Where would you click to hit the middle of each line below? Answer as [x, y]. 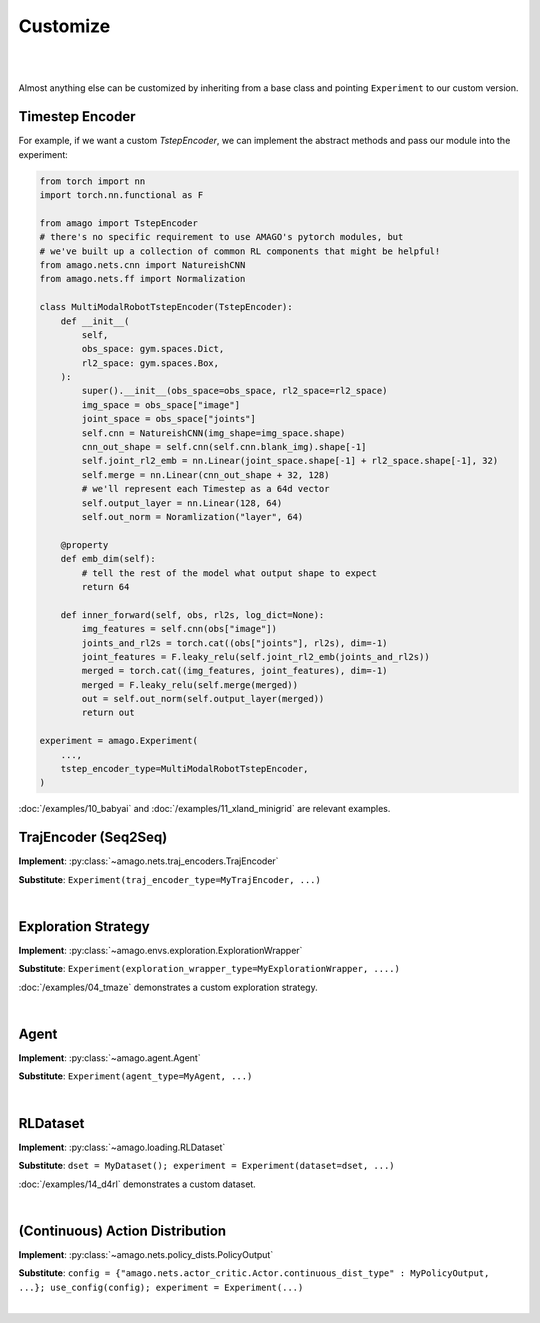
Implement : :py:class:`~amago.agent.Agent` [109, 1058]
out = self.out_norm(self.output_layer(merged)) [203, 699]
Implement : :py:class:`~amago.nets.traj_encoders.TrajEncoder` [148, 861]
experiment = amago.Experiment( [119, 741]
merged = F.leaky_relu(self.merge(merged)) [190, 684]
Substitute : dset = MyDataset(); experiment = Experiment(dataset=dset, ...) [206, 1166]
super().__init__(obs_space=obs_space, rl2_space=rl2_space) [234, 391]
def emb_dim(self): [108, 559]
